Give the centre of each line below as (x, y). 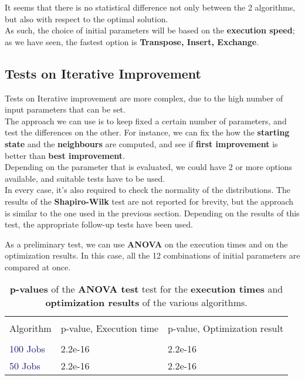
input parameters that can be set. (65, 109)
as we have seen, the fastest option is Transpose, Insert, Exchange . (132, 41)
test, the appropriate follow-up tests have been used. (99, 224)
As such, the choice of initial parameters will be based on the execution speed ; (150, 30)
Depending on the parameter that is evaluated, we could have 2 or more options (149, 167)
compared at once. (38, 267)
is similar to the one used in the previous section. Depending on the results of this (152, 213)
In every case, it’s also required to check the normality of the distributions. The (148, 190)
